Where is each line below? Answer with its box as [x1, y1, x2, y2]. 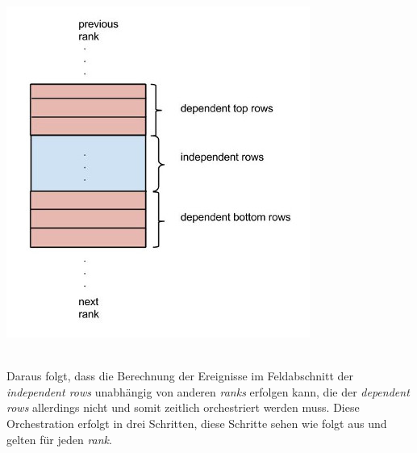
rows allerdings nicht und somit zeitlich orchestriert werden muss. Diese [6, 399, 360, 416]
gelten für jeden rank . [6, 430, 112, 447]
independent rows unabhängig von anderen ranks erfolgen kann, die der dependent [6, 383, 410, 400]
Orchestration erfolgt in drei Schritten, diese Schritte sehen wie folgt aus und [6, 414, 387, 431]
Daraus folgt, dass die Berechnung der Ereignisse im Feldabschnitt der [6, 367, 353, 384]
